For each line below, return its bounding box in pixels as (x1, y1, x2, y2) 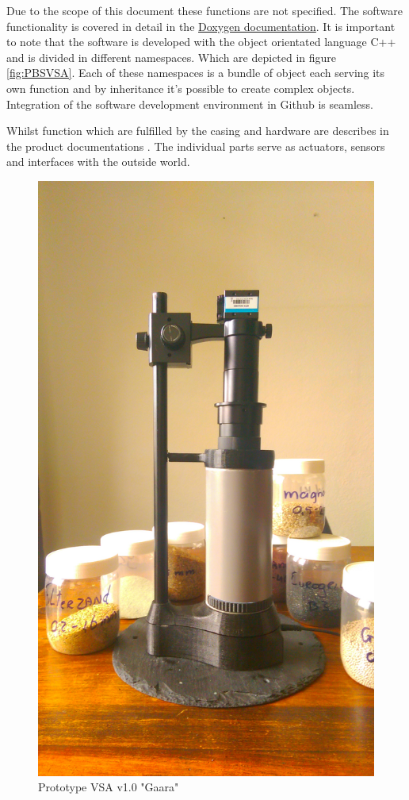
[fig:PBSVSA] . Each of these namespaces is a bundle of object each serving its (6, 64, 385, 81)
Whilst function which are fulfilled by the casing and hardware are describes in (6, 122, 389, 139)
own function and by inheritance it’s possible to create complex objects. (6, 79, 355, 96)
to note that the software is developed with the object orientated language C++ (6, 33, 396, 50)
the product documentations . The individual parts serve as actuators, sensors (6, 137, 385, 154)
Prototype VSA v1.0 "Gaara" (38, 779, 179, 795)
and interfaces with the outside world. (6, 153, 190, 170)
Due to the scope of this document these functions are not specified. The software (6, 2, 403, 18)
